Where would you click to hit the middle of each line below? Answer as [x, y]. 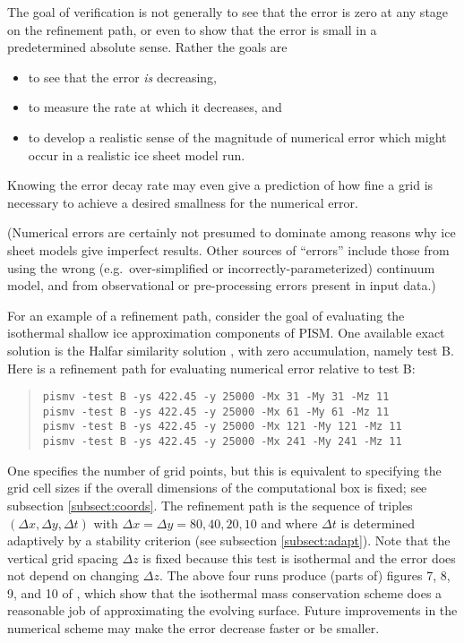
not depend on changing [73, 575]
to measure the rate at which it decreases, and [155, 107]
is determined [378, 523]
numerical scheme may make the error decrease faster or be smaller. [193, 628]
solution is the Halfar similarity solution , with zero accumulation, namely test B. [231, 350]
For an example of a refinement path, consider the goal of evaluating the [206, 315]
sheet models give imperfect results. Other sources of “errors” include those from [228, 249]
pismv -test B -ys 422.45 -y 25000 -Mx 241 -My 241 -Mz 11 [222, 442]
